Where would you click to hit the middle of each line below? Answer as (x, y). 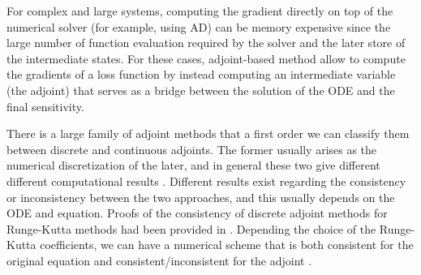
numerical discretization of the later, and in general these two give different (193, 165)
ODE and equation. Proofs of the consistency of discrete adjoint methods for (197, 213)
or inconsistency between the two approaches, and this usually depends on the (201, 197)
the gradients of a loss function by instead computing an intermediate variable (201, 74)
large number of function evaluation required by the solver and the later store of (206, 43)
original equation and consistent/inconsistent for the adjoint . (159, 260)
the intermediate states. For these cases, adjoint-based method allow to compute (206, 58)
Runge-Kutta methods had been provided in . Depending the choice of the (191, 228)
